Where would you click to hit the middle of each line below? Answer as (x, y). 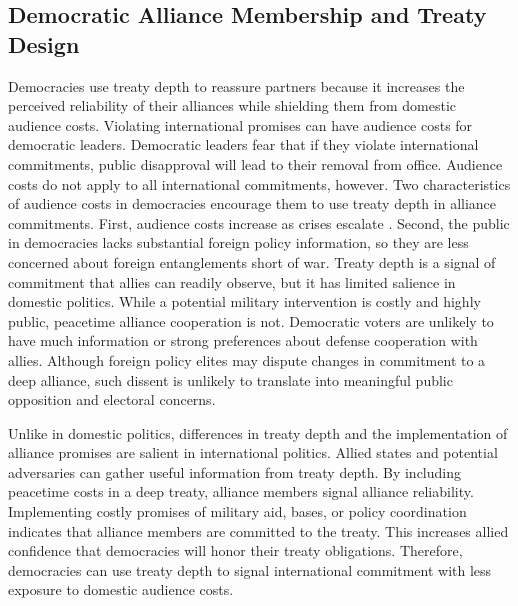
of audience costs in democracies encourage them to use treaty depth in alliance (252, 203)
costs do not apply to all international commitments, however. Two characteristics (259, 183)
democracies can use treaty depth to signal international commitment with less (250, 569)
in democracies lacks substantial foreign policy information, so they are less (238, 242)
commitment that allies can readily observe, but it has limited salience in (232, 281)
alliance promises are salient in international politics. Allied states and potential (253, 452)
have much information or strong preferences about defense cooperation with (243, 340)
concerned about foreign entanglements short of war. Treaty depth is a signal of (252, 261)
